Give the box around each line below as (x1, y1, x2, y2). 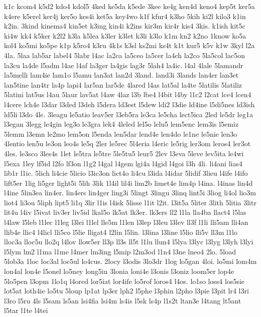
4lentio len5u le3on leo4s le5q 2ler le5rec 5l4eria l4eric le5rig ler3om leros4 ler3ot (4, 138, 251, 149)
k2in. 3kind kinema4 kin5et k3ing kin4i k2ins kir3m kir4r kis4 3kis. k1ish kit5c (4, 21, 245, 31)
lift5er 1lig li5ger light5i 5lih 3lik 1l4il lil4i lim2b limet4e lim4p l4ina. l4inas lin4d (4, 177, 253, 188)
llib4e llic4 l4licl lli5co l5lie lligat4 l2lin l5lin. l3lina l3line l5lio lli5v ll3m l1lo (4, 226, 237, 237)
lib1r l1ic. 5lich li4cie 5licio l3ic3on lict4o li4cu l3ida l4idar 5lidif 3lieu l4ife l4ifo (4, 168, 248, 178)
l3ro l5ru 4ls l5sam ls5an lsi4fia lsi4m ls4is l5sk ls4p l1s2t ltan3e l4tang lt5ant (4, 295, 241, 305)
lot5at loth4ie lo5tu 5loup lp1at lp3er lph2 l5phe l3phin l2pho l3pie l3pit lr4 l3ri (4, 285, 249, 296)
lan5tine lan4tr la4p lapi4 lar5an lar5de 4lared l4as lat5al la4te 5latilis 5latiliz (4, 79, 242, 90)
